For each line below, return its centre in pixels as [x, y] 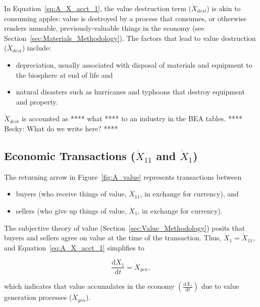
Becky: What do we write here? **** [61, 128]
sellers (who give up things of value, [71, 210]
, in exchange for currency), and [189, 194]
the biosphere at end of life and [64, 74]
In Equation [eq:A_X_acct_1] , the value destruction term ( [98, 8]
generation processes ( [38, 297]
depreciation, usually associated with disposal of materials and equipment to [134, 64]
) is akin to [224, 8]
